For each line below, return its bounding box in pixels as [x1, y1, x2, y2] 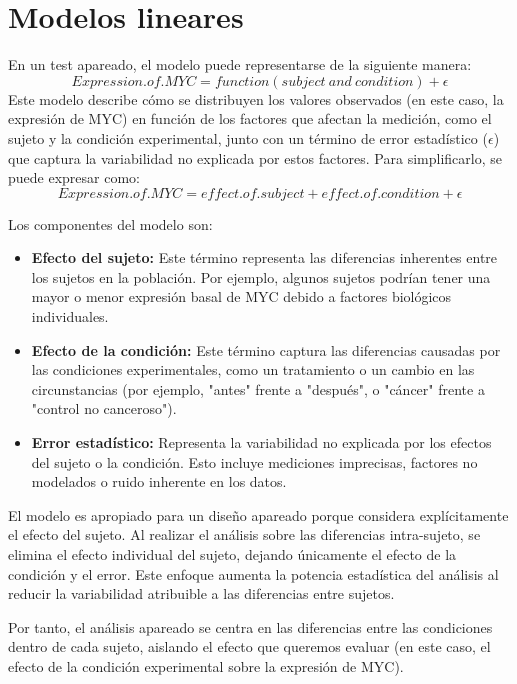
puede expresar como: [8, 167, 140, 188]
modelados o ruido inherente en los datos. [31, 471, 287, 492]
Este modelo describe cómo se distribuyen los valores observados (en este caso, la [8, 88, 504, 109]
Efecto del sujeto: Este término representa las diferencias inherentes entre [31, 247, 498, 268]
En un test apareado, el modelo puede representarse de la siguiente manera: [8, 54, 472, 75]
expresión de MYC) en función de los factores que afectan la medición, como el [8, 108, 492, 129]
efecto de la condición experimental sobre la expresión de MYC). [8, 655, 404, 676]
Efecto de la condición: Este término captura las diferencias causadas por [31, 339, 501, 360]
